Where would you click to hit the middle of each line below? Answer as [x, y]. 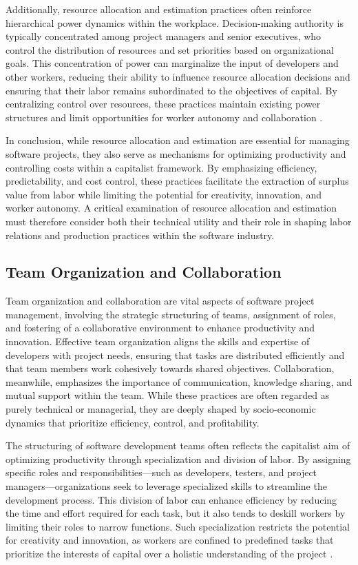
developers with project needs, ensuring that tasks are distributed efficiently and [175, 355]
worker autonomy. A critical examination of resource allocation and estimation [171, 208]
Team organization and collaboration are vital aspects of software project [160, 301]
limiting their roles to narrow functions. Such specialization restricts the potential [178, 526]
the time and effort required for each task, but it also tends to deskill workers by [176, 513]
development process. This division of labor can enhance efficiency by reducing [171, 499]
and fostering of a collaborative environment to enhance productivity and [160, 328]
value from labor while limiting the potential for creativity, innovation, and [164, 194]
